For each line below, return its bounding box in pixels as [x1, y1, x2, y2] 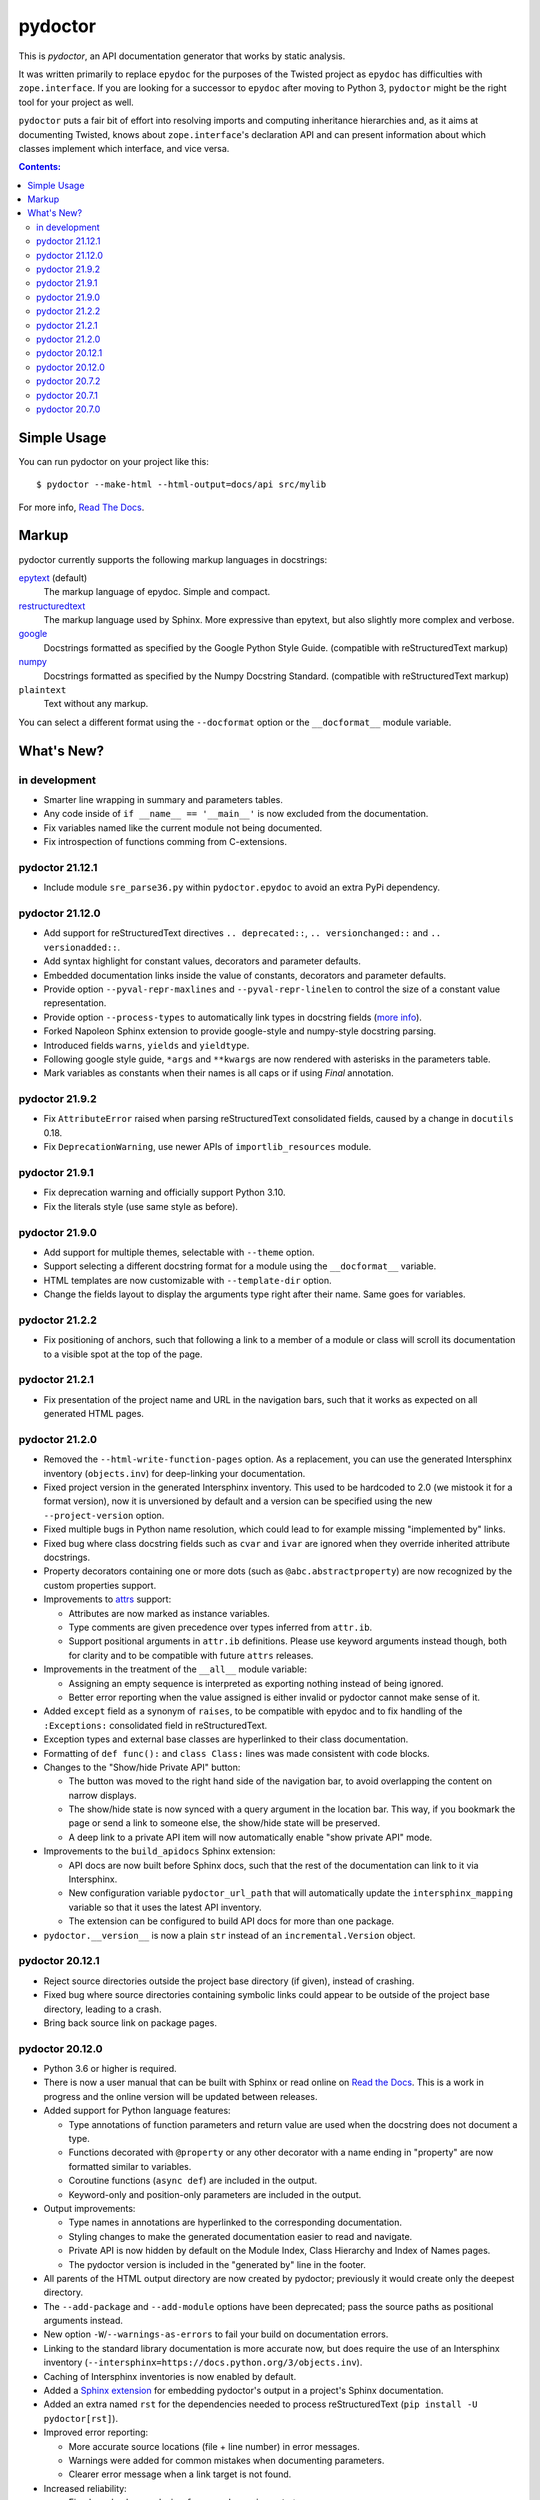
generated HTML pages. [43, 1408, 145, 1420]
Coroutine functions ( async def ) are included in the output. [68, 2175, 318, 2187]
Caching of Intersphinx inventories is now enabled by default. [43, 2370, 297, 2382]
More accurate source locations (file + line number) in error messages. [68, 2440, 360, 2452]
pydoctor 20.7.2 [36, 375, 101, 387]
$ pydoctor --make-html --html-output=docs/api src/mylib [36, 479, 327, 490]
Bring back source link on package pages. [43, 2016, 217, 2029]
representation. [43, 997, 107, 1009]
